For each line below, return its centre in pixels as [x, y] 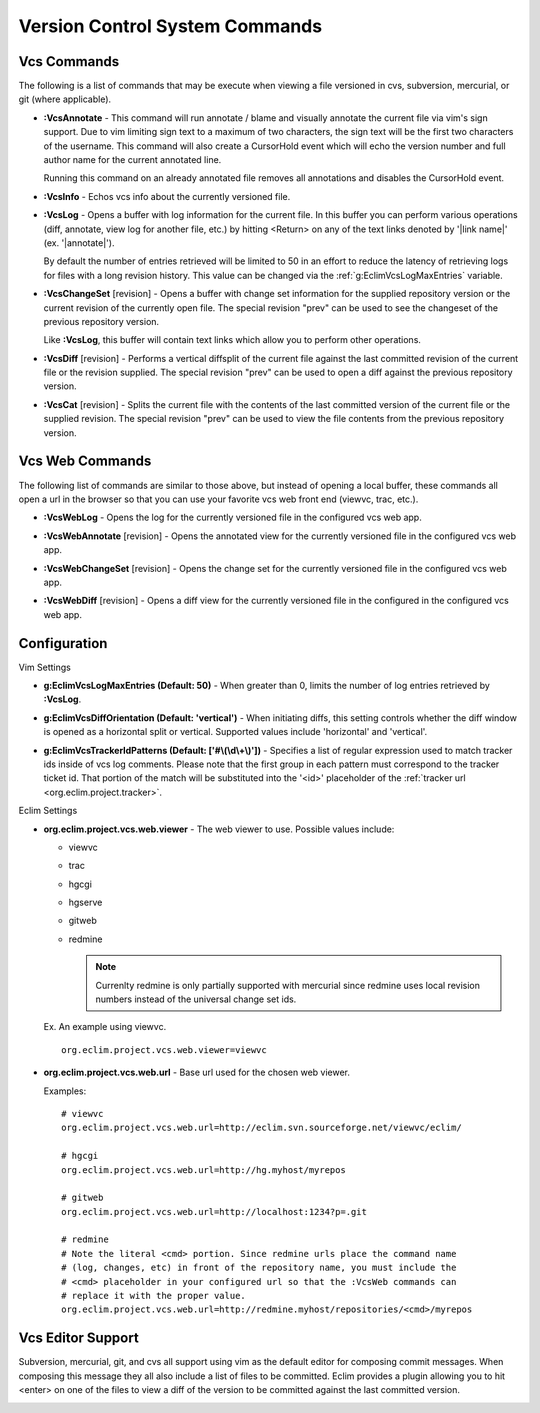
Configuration [63, 643]
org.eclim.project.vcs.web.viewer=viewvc [164, 1049]
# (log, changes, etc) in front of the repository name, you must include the [259, 1268]
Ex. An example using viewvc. [105, 1027]
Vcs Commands [69, 61]
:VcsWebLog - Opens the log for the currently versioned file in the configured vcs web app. [232, 517]
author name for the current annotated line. [132, 160]
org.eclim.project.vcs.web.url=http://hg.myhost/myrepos [204, 1169]
